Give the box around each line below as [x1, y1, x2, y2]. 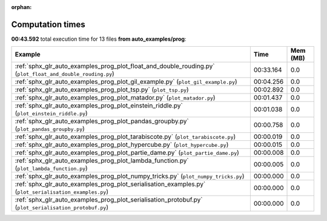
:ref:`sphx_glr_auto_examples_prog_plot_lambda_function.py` [15, 157, 189, 165]
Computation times [11, 19, 85, 30]
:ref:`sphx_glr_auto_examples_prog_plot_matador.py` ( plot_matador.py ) [15, 93, 216, 102]
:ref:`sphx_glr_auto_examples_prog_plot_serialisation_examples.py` [15, 180, 206, 188]
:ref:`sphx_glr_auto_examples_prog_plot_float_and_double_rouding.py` [15, 62, 215, 70]
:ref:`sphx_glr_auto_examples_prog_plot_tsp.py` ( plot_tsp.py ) [15, 86, 189, 94]
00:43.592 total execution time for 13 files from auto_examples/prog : [11, 35, 187, 42]
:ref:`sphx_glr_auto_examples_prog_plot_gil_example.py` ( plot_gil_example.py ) [15, 78, 237, 86]
